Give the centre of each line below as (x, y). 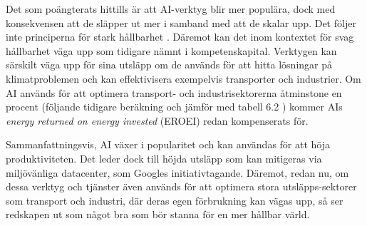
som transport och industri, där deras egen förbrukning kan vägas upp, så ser (175, 200)
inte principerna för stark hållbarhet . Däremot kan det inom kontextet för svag (180, 37)
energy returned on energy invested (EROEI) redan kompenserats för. (157, 120)
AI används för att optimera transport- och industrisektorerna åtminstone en (174, 92)
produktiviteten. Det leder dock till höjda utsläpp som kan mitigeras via (164, 158)
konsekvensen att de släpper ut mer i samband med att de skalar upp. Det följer (181, 22)
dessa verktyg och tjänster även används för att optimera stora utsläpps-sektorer (181, 186)
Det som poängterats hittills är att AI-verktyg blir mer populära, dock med (171, 9)
